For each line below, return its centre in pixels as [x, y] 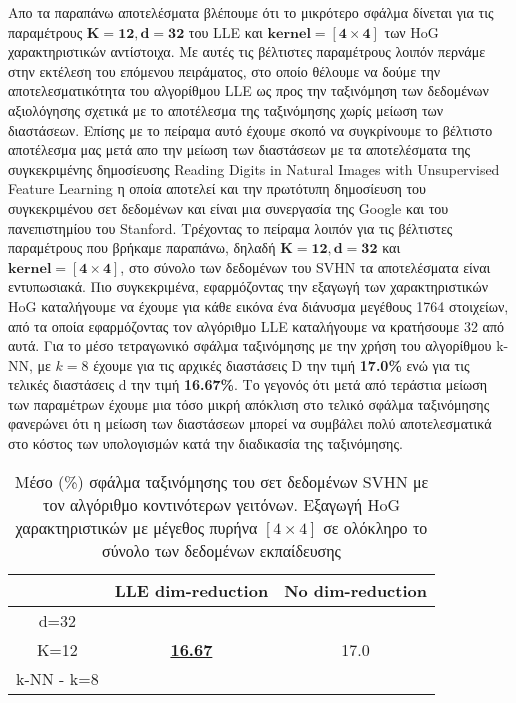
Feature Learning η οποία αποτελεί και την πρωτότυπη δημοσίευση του [217, 188]
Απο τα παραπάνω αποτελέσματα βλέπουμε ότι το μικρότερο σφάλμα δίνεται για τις [251, 12]
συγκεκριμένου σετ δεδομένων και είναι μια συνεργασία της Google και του [228, 207]
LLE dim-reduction [191, 590]
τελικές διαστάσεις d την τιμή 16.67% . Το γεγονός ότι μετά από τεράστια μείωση [247, 384]
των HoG [411, 31]
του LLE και [225, 31]
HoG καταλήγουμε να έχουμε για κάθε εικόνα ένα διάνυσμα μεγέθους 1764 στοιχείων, [258, 305]
